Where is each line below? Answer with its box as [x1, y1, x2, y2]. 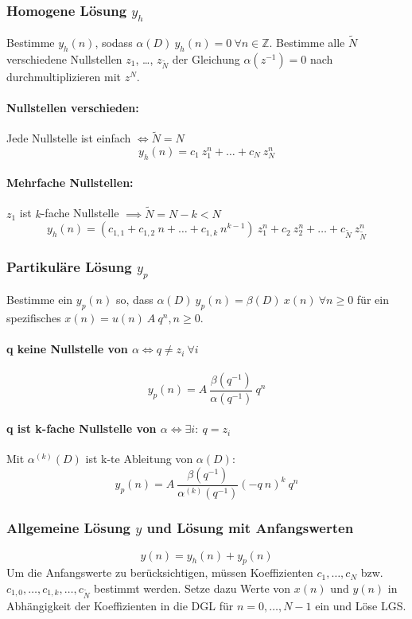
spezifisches [6, 309, 61, 326]
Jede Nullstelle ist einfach [6, 130, 131, 146]
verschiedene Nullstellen [6, 50, 122, 67]
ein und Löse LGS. [315, 597, 406, 613]
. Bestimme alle [269, 33, 345, 50]
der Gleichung [172, 50, 240, 67]
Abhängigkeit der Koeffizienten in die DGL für [6, 597, 234, 613]
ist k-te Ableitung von [85, 450, 193, 467]
